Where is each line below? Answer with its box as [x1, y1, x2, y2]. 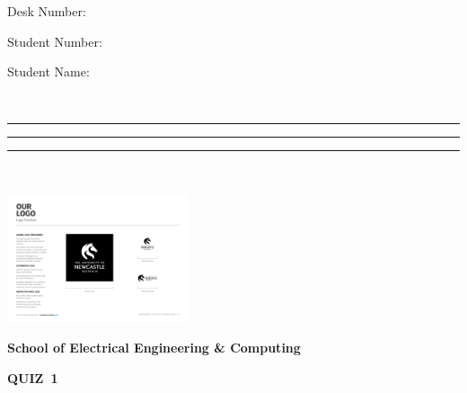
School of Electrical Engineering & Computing [7, 338, 301, 357]
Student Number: [7, 31, 102, 50]
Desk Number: [7, 2, 86, 20]
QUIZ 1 [7, 369, 58, 388]
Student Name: [7, 62, 90, 81]
